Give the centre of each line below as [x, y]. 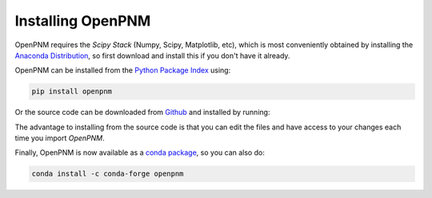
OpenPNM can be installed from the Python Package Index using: [123, 70]
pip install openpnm [72, 91]
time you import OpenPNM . [60, 138]
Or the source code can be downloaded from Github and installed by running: [142, 113]
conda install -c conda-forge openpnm [108, 174]
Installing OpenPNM [83, 21]
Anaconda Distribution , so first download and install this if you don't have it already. [152, 55]
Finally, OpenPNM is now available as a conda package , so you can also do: [140, 152]
